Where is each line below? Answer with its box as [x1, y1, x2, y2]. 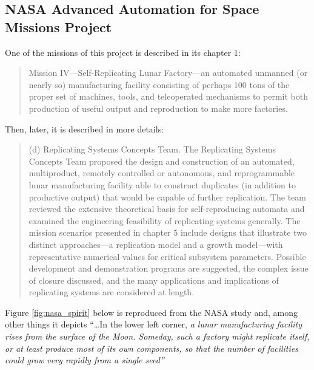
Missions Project [5, 17, 112, 36]
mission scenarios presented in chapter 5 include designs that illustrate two [28, 226, 307, 239]
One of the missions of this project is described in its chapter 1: [5, 46, 241, 58]
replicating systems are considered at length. [28, 286, 195, 298]
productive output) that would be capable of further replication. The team [28, 190, 306, 203]
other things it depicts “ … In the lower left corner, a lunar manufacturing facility [5, 318, 302, 331]
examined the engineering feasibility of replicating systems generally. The [28, 214, 301, 227]
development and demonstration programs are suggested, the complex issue [28, 262, 309, 275]
